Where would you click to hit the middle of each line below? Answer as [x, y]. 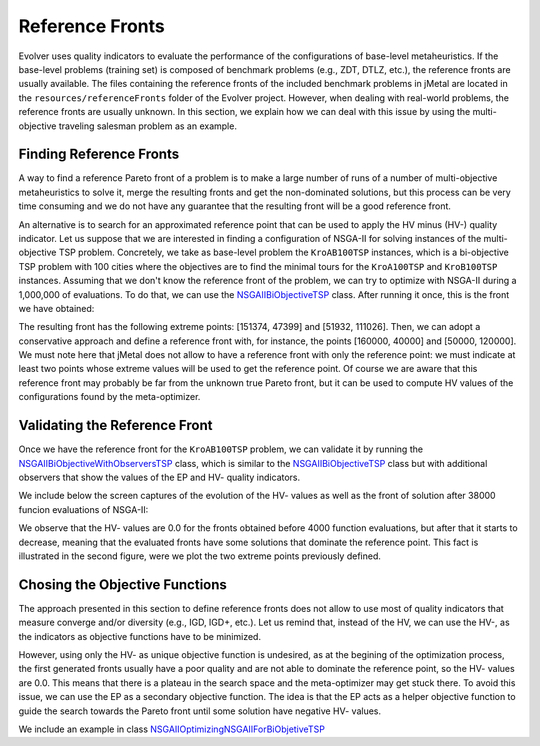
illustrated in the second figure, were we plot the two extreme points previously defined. [200, 556]
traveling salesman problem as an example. [147, 126]
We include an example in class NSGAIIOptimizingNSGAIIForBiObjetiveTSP [171, 729]
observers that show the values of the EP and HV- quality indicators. [159, 477]
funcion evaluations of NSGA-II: [83, 509]
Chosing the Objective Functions [122, 584]
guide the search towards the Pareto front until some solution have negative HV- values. [200, 711]
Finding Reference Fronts [99, 154]
